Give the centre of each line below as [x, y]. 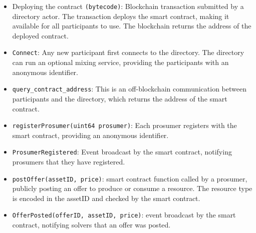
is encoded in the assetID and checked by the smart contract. [106, 198]
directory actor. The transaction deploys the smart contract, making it [121, 16]
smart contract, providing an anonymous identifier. [90, 135]
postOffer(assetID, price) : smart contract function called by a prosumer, [130, 178]
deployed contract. [40, 35]
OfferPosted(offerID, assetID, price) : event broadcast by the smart [124, 215]
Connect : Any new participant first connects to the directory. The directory [128, 52]
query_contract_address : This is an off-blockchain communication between [129, 89]
